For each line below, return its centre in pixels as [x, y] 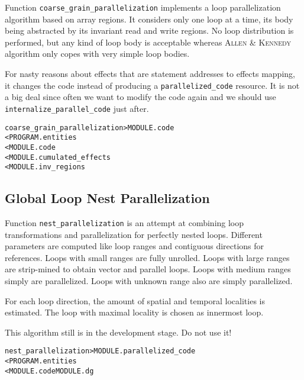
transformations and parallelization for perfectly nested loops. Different [134, 234]
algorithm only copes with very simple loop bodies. [97, 54]
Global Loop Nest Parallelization [107, 198]
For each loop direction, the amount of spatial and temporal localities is [135, 300]
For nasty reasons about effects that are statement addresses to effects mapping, [150, 74]
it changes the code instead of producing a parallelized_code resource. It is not [152, 85]
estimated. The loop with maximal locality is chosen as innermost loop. [134, 312]
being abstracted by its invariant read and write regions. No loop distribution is [149, 30]
